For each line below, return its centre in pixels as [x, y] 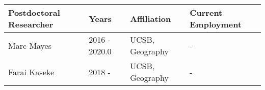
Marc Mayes [30, 45]
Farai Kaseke [31, 72]
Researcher [31, 24]
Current [206, 12]
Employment [216, 24]
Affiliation [151, 18]
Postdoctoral [34, 12]
